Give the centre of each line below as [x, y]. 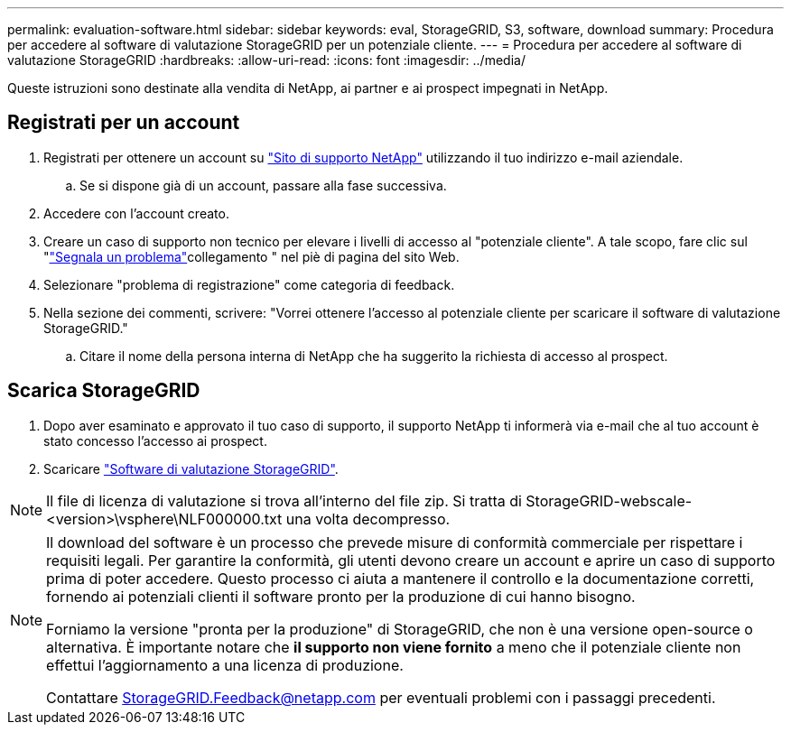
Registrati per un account [124, 123]
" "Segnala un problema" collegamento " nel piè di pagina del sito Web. [251, 256]
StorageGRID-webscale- [609, 500]
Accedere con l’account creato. [136, 213]
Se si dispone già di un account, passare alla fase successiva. [263, 185]
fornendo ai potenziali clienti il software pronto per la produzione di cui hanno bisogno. [341, 596]
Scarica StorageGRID [104, 391]
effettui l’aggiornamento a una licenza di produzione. [225, 665]
